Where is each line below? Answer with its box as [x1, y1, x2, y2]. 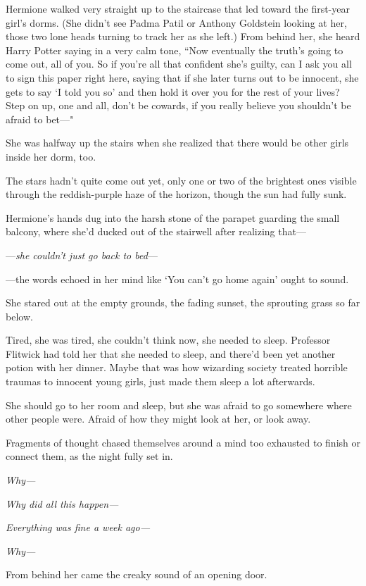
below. [6, 308, 33, 323]
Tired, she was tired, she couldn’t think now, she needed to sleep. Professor [6, 332, 331, 347]
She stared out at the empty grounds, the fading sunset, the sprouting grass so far [6, 295, 360, 310]
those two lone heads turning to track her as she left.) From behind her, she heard [6, 29, 360, 44]
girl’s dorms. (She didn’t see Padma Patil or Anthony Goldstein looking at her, [6, 15, 347, 30]
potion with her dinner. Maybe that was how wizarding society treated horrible [6, 360, 348, 375]
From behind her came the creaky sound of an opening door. [6, 567, 267, 582]
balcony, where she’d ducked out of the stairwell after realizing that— [6, 224, 306, 239]
